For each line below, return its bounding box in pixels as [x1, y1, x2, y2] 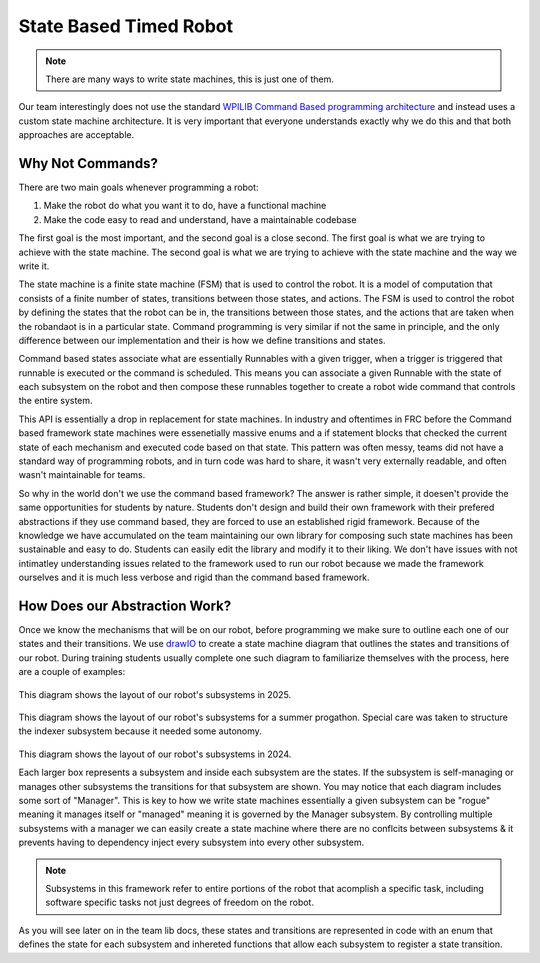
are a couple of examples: [18, 666, 126, 678]
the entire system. [18, 395, 94, 407]
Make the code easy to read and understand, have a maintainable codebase [43, 213, 357, 225]
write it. [18, 260, 50, 272]
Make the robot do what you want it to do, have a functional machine [43, 200, 327, 212]
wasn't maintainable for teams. [18, 469, 146, 481]
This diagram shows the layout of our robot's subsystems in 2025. [18, 688, 292, 700]
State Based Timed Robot [18, 15, 234, 37]
